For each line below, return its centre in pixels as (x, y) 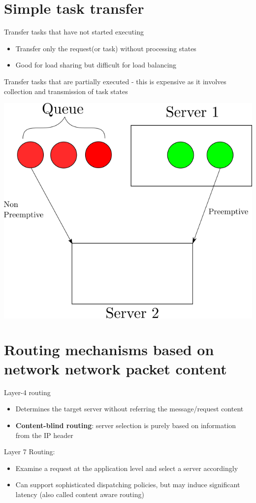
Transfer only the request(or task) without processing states (106, 48)
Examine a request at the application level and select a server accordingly (127, 468)
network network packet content (115, 368)
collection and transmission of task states (66, 91)
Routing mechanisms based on (109, 349)
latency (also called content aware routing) (80, 494)
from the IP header (44, 435)
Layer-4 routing (27, 392)
